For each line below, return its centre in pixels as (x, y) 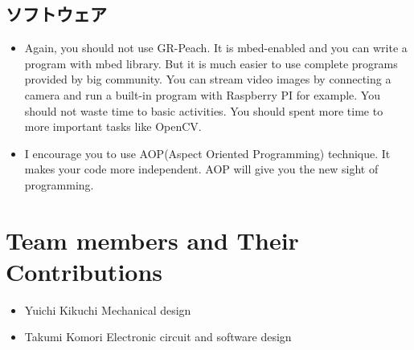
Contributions (84, 271)
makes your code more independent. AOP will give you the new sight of (201, 169)
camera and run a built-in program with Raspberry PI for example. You (202, 94)
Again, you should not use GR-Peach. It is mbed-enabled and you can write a (216, 48)
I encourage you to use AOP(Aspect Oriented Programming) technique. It (207, 153)
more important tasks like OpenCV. (113, 126)
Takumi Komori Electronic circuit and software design (158, 337)
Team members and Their (152, 240)
